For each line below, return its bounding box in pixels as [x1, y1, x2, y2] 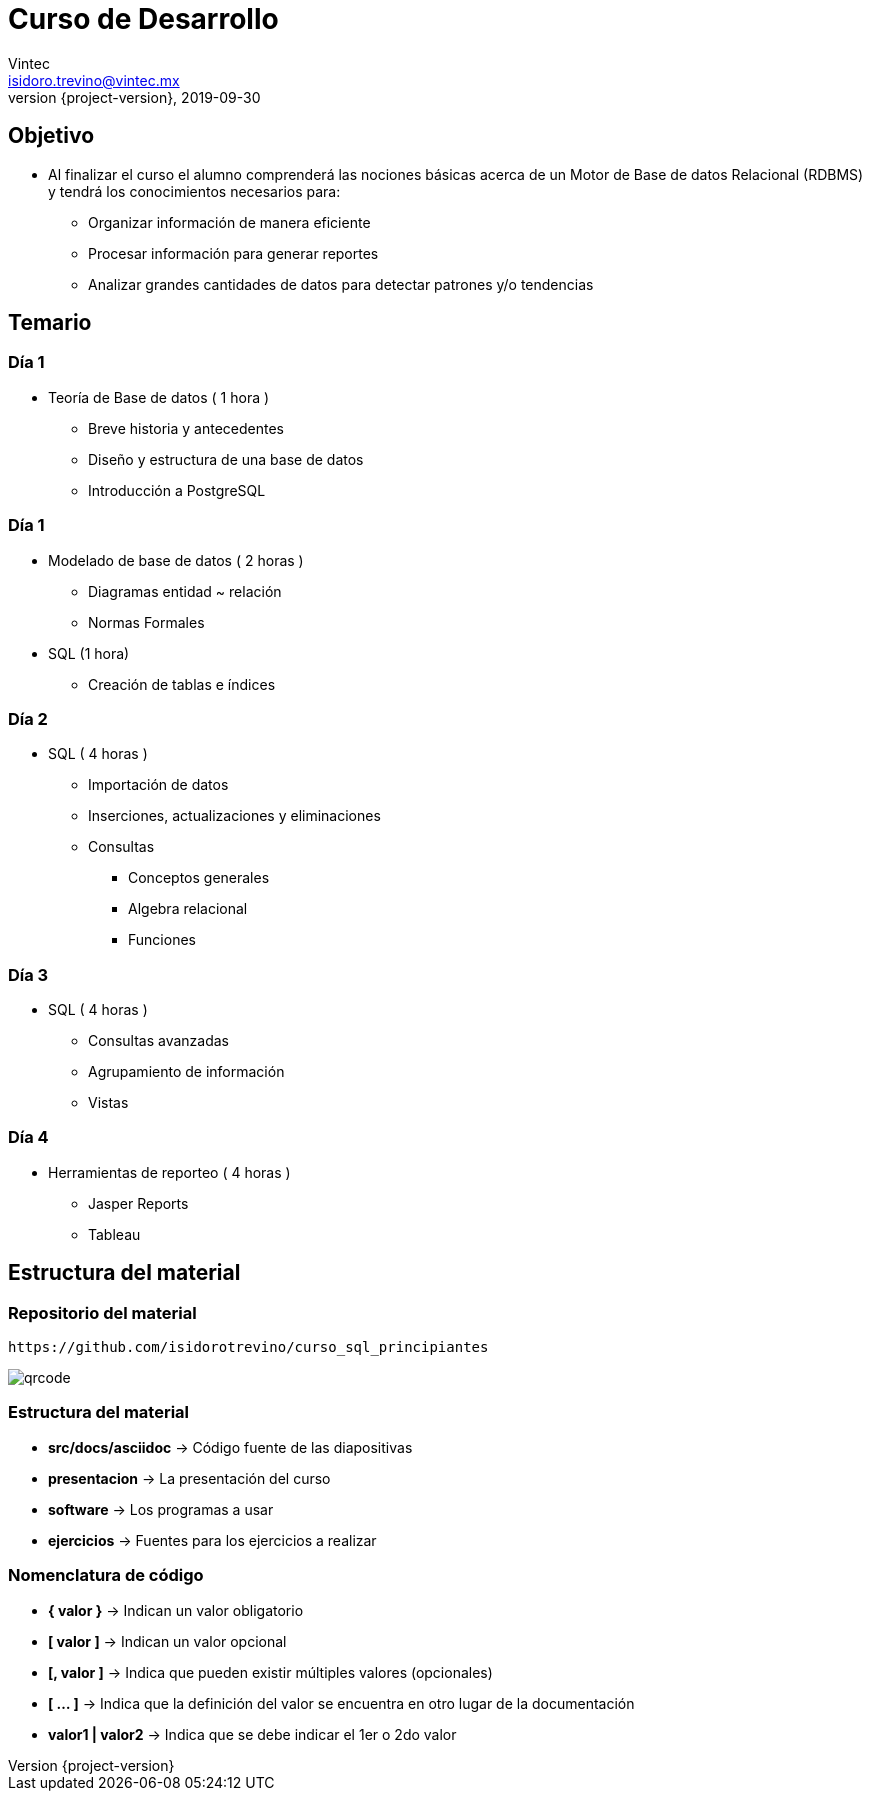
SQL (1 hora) [48, 644, 130, 662]
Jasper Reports [88, 1194, 189, 1212]
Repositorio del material [8, 1302, 197, 1323]
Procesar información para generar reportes [88, 244, 379, 262]
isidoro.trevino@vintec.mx [8, 71, 180, 89]
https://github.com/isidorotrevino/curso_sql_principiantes [8, 1339, 489, 1356]
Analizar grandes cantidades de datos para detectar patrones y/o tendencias [88, 275, 594, 293]
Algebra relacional [128, 900, 248, 918]
